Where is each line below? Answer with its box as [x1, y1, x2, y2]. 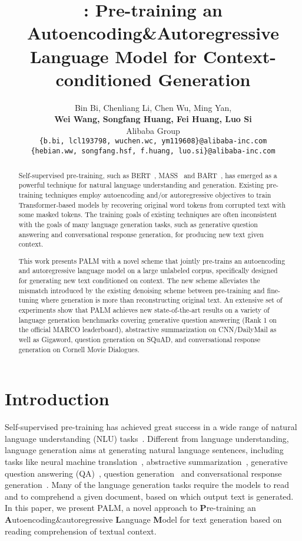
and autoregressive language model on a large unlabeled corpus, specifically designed [18, 265, 278, 276]
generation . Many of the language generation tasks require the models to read [5, 478, 290, 491]
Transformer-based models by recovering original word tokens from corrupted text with [18, 199, 286, 209]
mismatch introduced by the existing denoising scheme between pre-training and [18, 285, 265, 295]
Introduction [5, 386, 109, 411]
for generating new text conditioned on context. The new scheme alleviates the [18, 276, 260, 286]
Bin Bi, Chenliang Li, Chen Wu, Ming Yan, [74, 101, 232, 113]
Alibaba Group [126, 124, 180, 136]
